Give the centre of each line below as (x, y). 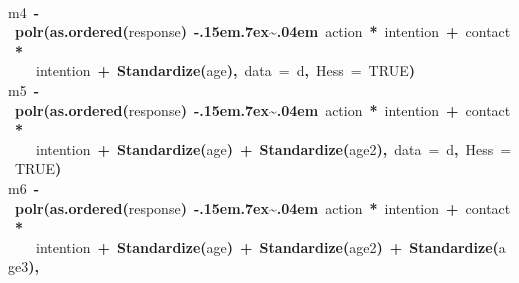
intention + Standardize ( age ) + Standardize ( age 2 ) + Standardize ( (267, 246)
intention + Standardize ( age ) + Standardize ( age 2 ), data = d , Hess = (274, 148)
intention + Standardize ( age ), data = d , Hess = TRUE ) (225, 70)
